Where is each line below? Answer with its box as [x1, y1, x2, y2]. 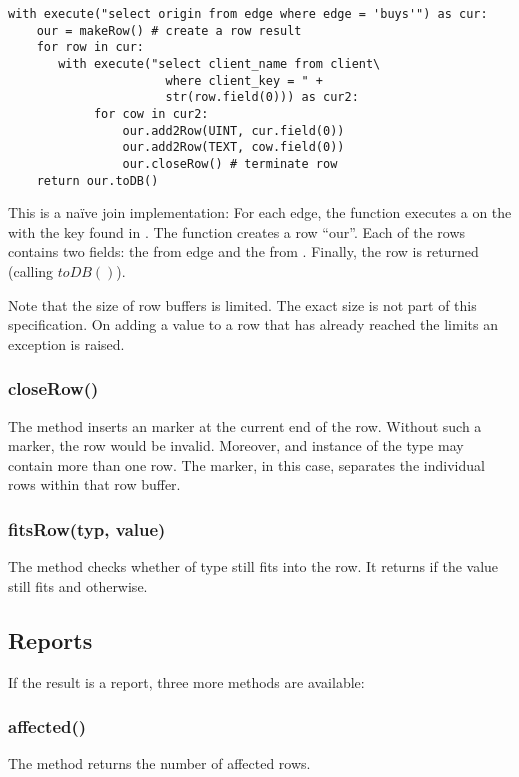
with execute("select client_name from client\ [58, 56, 381, 71]
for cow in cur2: [93, 106, 209, 121]
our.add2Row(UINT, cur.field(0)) [122, 123, 345, 138]
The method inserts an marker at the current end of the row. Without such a [8, 415, 482, 436]
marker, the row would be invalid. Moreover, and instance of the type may [8, 435, 464, 456]
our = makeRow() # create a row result [36, 23, 302, 38]
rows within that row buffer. [8, 474, 181, 495]
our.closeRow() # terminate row [122, 156, 338, 171]
